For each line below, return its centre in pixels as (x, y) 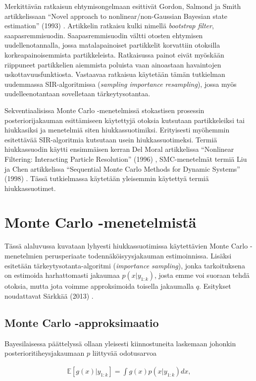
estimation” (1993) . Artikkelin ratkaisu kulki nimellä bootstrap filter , (109, 26)
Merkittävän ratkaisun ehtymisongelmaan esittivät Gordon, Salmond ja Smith (123, 6)
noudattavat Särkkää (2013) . (49, 295)
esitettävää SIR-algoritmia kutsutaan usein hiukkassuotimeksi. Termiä (111, 139)
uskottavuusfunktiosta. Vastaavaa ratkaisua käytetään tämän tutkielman (115, 74)
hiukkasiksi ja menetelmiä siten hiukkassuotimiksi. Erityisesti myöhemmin (117, 130)
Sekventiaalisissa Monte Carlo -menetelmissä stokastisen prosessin (104, 110)
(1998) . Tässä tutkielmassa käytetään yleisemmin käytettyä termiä (107, 178)
